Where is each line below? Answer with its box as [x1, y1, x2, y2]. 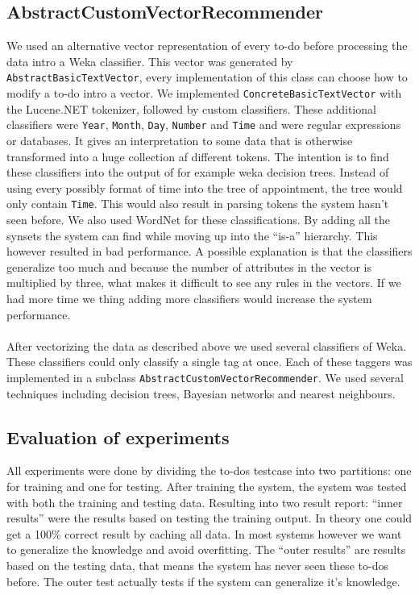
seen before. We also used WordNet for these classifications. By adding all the [6, 210, 391, 227]
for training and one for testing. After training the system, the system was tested [6, 477, 407, 494]
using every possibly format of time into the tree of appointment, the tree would [6, 179, 403, 196]
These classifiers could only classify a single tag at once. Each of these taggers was [6, 353, 413, 370]
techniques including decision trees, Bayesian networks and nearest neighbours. [6, 385, 396, 402]
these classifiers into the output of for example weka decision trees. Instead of [6, 164, 389, 181]
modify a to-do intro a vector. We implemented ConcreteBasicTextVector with [6, 85, 402, 102]
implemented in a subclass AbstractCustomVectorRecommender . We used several [6, 368, 404, 385]
